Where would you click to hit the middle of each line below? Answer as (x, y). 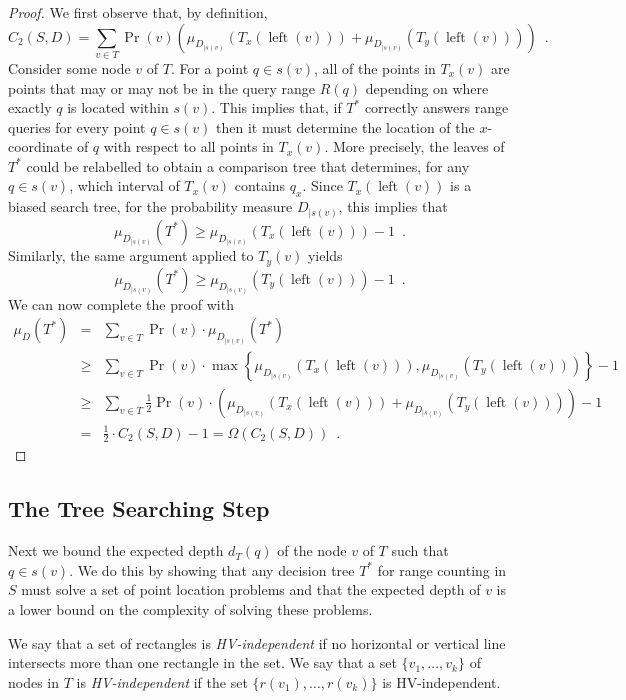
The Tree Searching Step (139, 508)
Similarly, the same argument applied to (131, 255)
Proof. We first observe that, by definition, (138, 12)
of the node (312, 550)
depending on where (427, 87)
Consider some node (69, 67)
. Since (322, 185)
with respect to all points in (188, 146)
